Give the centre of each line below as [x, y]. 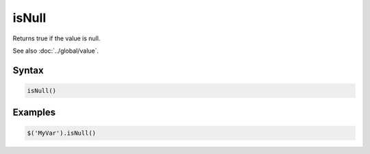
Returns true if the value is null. [57, 38]
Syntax [28, 70]
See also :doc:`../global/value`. [56, 51]
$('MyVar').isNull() [61, 133]
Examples [34, 113]
